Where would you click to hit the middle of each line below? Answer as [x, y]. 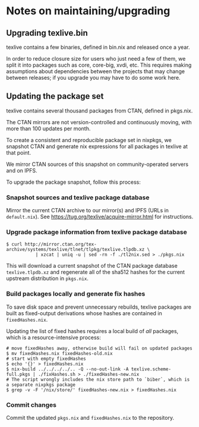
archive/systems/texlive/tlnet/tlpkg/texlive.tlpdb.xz [75, 250]
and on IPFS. [22, 170]
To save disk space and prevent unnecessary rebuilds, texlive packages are [99, 307]
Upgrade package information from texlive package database [97, 232]
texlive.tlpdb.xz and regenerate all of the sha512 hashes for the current [96, 272]
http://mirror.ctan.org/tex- [61, 244]
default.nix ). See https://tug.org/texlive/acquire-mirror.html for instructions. [100, 217]
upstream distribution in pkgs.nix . [48, 278]
